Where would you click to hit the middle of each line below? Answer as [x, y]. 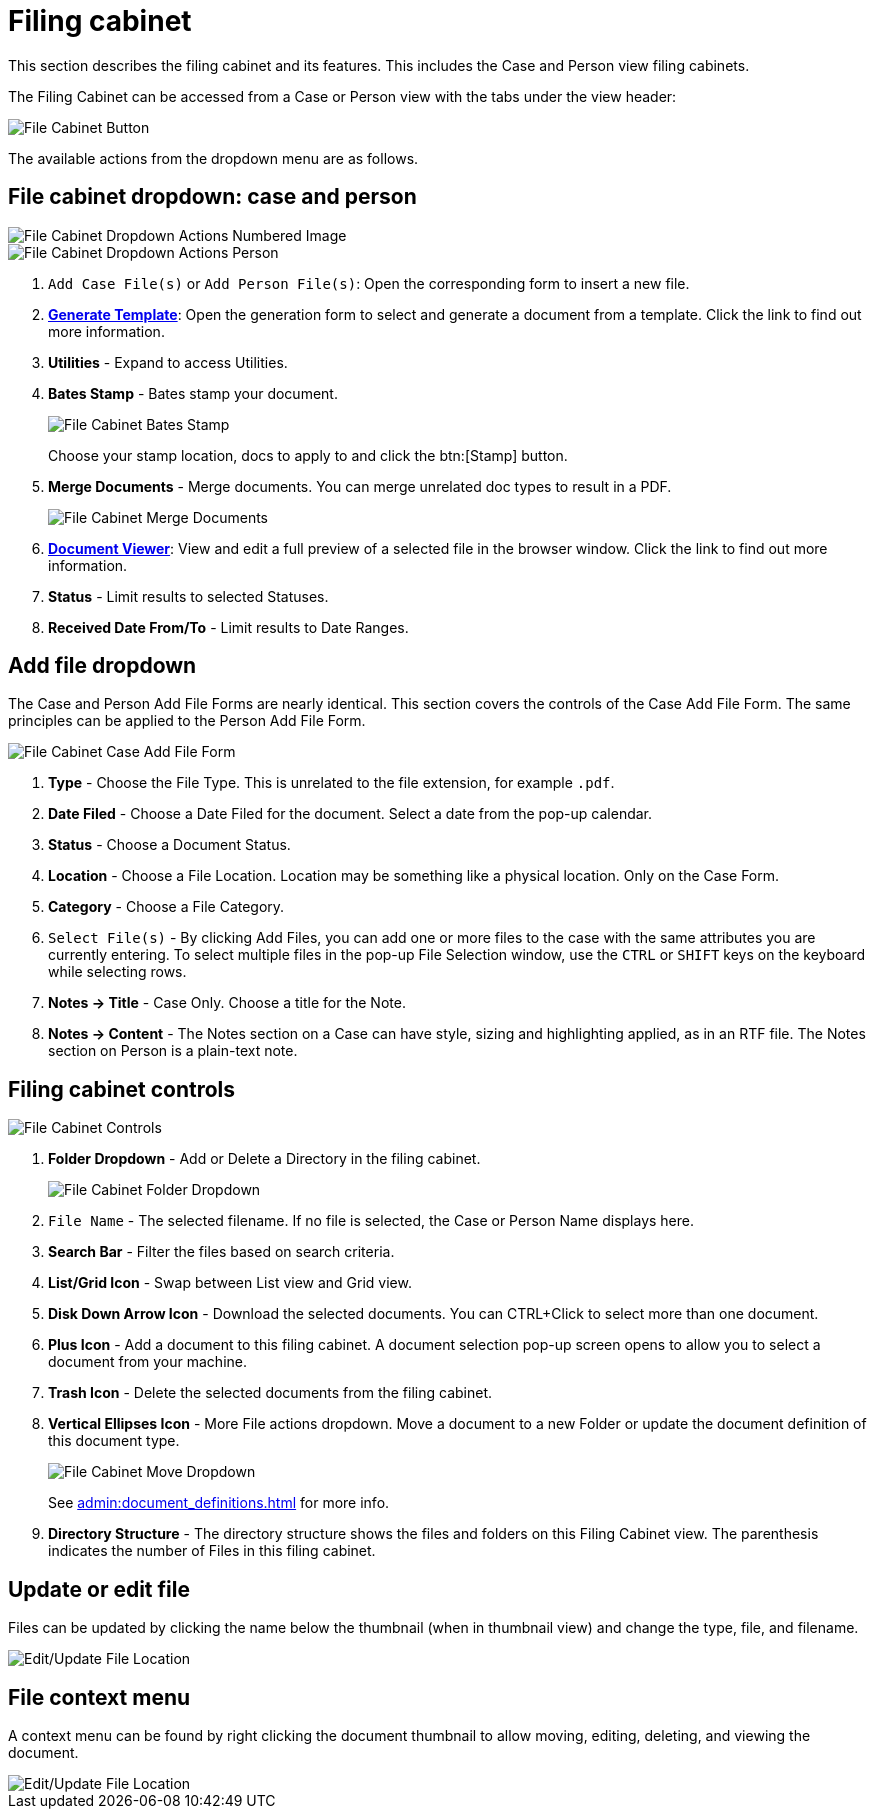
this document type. [114, 1441]
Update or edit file [99, 1589]
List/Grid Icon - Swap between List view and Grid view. [230, 1283]
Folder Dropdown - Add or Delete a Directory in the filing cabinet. [264, 1159]
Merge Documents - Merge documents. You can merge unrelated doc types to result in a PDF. [360, 486]
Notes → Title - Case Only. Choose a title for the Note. [227, 1003]
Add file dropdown [102, 666]
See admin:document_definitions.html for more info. [219, 1503]
